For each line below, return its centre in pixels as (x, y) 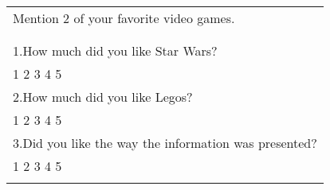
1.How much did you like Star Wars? (115, 50)
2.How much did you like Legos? (103, 97)
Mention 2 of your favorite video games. (124, 18)
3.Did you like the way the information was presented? (165, 143)
